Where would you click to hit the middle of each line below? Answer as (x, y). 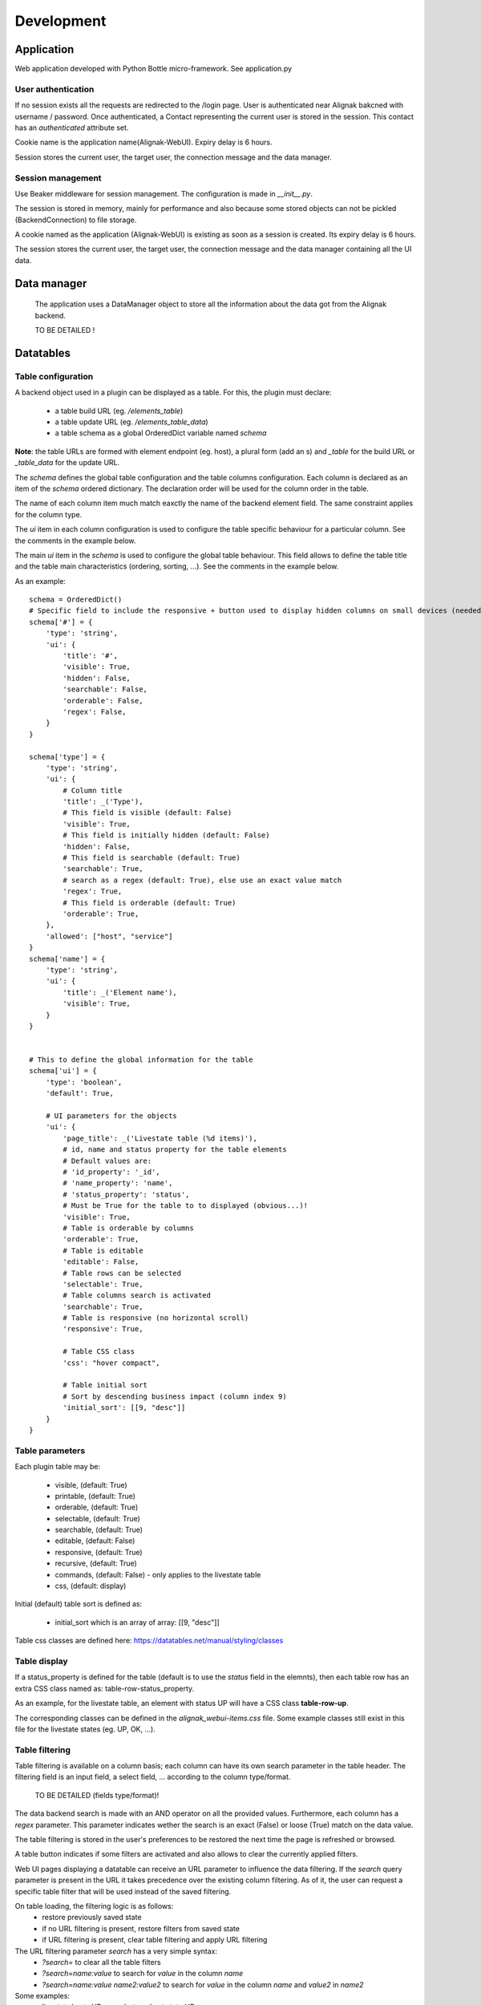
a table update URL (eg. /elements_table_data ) (131, 422)
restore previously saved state (92, 1918)
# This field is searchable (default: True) (152, 858)
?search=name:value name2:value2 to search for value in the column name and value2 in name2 (203, 1984)
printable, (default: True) (95, 1496)
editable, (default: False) (95, 1541)
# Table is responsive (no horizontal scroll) (156, 1318)
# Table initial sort (105, 1385)
